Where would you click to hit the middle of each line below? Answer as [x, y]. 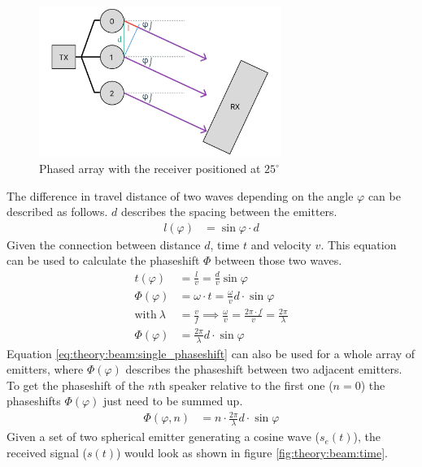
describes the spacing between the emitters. [229, 212]
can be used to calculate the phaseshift [103, 260]
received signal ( [47, 452]
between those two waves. [278, 260]
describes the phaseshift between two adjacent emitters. [264, 369]
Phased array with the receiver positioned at [150, 169]
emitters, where [45, 369]
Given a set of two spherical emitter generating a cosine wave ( [163, 437]
